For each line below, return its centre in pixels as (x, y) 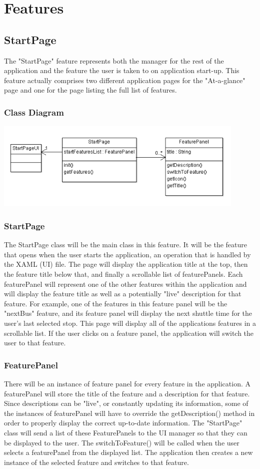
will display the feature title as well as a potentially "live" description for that (123, 294)
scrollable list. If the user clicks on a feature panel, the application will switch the (129, 333)
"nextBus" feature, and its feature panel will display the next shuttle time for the (128, 313)
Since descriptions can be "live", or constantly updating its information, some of (126, 403)
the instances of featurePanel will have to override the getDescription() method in (129, 413)
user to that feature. (35, 343)
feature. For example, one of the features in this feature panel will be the (116, 303)
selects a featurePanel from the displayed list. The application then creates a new (128, 452)
